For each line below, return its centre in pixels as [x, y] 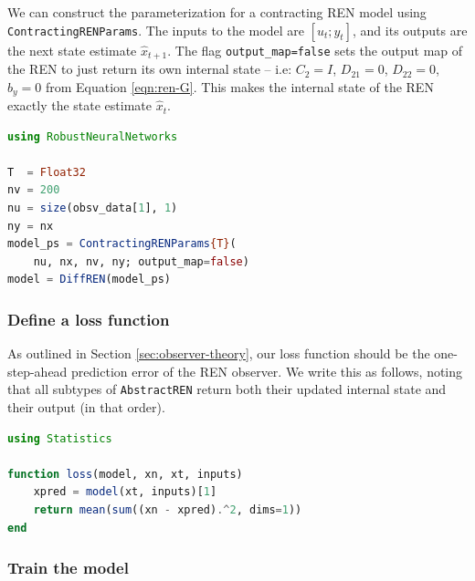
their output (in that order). [86, 407]
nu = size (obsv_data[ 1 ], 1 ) [93, 208]
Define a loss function [89, 319]
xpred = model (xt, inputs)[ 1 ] [125, 492]
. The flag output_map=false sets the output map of [315, 50]
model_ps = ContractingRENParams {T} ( [122, 244]
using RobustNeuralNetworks [93, 136]
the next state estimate [72, 50]
